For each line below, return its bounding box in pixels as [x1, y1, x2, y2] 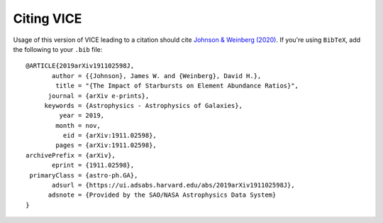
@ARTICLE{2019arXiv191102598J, [26, 62, 135, 70]
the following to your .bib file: [13, 45, 103, 53]
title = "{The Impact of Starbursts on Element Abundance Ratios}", [55, 82, 299, 90]
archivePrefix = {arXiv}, [26, 151, 116, 159]
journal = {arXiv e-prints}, [48, 92, 150, 99]
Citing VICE [13, 11, 82, 26]
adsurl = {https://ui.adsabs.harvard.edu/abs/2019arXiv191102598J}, [52, 181, 295, 190]
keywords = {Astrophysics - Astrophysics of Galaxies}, [44, 102, 243, 109]
